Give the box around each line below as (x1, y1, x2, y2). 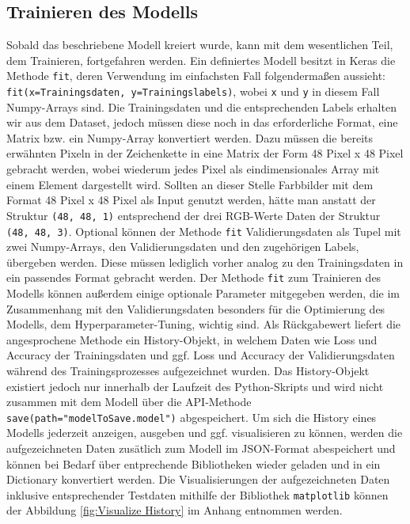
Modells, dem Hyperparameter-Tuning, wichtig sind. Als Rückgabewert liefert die (6, 316, 401, 332)
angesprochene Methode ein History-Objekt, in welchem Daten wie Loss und (6, 331, 378, 347)
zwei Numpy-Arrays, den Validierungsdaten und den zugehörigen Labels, (6, 238, 359, 255)
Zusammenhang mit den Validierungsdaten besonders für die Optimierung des (6, 300, 385, 317)
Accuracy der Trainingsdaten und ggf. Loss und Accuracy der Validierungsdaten (6, 347, 395, 363)
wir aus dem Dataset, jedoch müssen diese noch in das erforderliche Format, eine (6, 114, 398, 131)
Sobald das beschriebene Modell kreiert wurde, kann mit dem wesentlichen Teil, (6, 36, 393, 53)
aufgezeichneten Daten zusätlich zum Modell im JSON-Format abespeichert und (6, 440, 396, 457)
